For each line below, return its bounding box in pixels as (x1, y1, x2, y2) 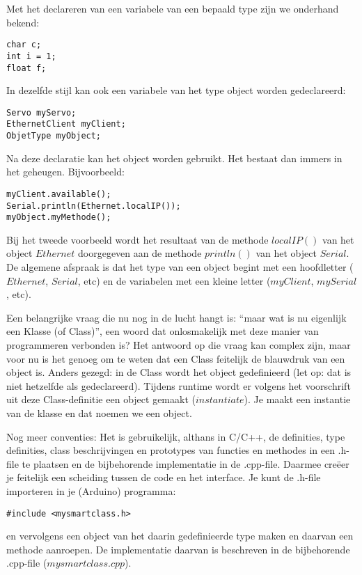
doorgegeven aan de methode (78, 246, 202, 260)
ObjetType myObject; (6, 131, 102, 141)
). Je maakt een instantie (244, 392, 351, 407)
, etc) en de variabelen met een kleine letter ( (77, 273, 271, 287)
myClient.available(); (6, 189, 111, 199)
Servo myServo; (6, 107, 77, 118)
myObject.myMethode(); (6, 212, 111, 223)
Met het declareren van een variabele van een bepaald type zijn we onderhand (6, 1, 339, 15)
